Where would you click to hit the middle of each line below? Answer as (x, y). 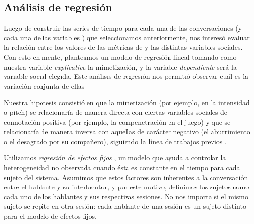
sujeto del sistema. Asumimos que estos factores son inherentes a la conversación (126, 177)
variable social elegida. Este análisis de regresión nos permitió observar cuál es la (126, 76)
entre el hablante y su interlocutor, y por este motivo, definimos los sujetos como (127, 187)
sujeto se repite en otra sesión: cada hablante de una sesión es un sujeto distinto (125, 206)
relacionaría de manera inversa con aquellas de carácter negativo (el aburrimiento (127, 131)
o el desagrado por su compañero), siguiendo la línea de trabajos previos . (115, 141)
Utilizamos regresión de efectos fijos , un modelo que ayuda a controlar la (115, 158)
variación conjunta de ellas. (45, 86)
